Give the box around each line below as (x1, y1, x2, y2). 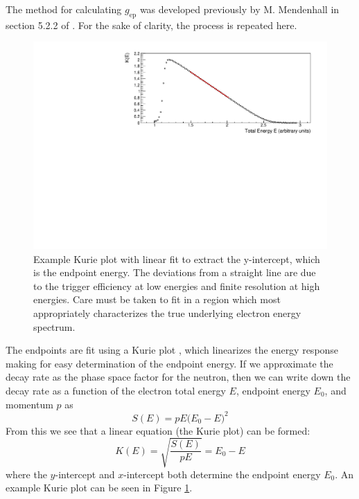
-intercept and (55, 466, 115, 481)
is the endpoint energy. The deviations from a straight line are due (33, 265, 316, 280)
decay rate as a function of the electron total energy (6, 383, 226, 397)
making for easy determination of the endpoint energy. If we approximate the (6, 356, 333, 370)
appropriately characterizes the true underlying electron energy (33, 306, 301, 320)
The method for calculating (6, 2, 122, 16)
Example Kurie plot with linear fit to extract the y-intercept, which (33, 251, 320, 266)
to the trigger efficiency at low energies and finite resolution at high (33, 278, 320, 293)
